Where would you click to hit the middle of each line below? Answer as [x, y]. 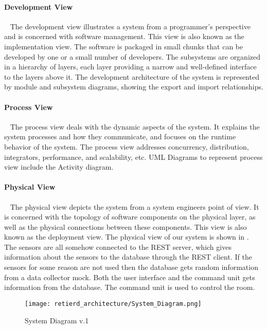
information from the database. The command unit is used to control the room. [130, 287]
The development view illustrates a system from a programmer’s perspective [130, 26]
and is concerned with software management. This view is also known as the [124, 36]
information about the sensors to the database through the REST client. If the [128, 257]
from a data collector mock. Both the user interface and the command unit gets [130, 277]
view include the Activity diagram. [59, 167]
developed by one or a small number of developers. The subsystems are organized [132, 56]
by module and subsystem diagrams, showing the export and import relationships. [134, 87]
